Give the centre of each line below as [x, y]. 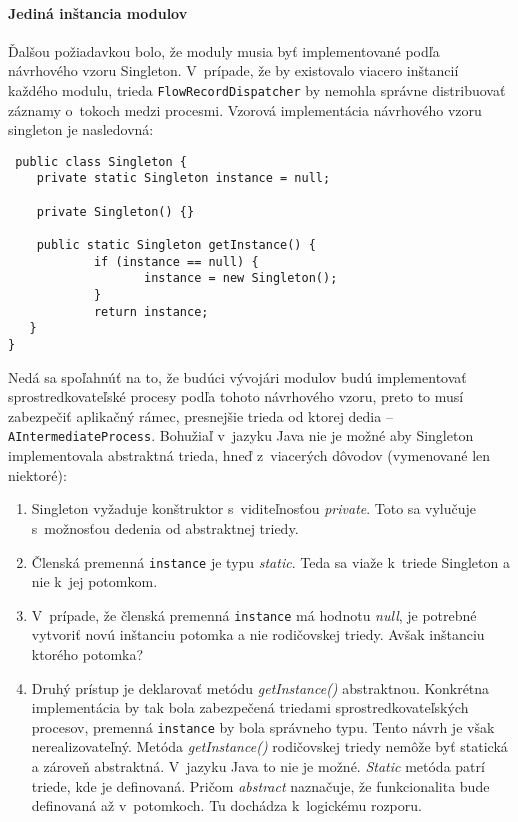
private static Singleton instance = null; [183, 178]
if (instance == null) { [176, 261]
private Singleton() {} [115, 211]
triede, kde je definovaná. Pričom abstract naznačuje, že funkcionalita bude [260, 785]
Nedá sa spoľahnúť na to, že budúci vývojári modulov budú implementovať [237, 376]
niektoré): [37, 474]
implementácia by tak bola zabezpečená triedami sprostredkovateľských [250, 707]
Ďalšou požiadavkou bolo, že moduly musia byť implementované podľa [224, 50]
